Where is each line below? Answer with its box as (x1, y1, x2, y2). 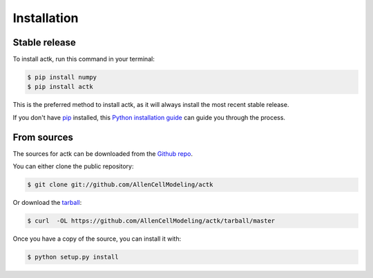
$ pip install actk (27, 83, 93, 91)
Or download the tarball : (12, 199, 82, 207)
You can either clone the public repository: (12, 162, 134, 170)
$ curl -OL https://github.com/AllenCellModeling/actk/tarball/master (27, 217, 276, 225)
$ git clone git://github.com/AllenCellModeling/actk (27, 181, 213, 189)
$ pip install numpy (27, 73, 97, 81)
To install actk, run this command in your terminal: (12, 55, 155, 63)
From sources (12, 131, 74, 143)
